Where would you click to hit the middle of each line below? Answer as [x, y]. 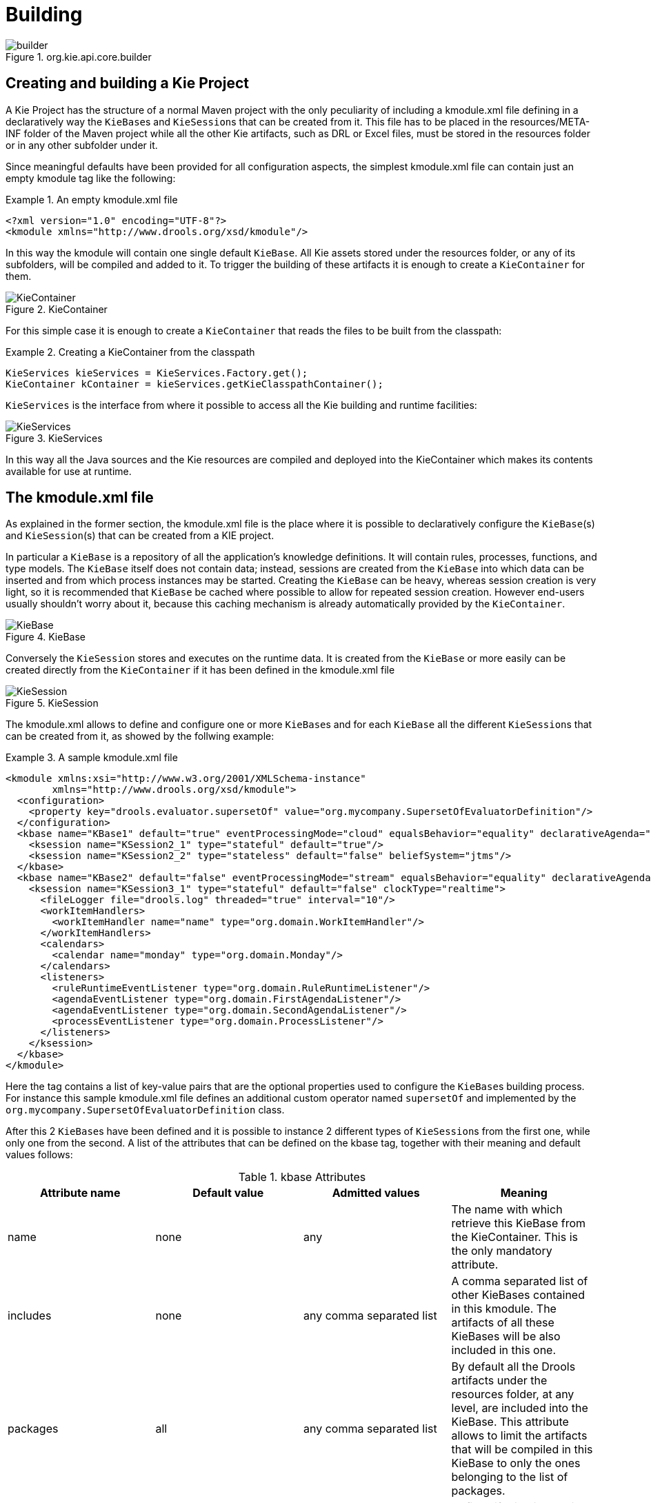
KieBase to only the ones [516, 1463]
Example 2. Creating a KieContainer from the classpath [130, 352]
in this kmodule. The [504, 1309]
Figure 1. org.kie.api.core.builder [79, 57]
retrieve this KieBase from [519, 1223]
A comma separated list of [520, 1281]
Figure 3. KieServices [54, 438]
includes [30, 1316]
